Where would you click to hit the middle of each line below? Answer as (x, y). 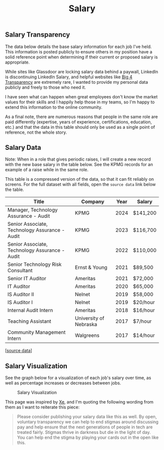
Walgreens (87, 335)
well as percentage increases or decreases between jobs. (63, 383)
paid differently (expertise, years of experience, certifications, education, (79, 122)
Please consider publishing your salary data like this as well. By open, (87, 417)
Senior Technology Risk (35, 264)
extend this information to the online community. (54, 107)
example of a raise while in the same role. (47, 170)
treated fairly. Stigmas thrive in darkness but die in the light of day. (84, 432)
